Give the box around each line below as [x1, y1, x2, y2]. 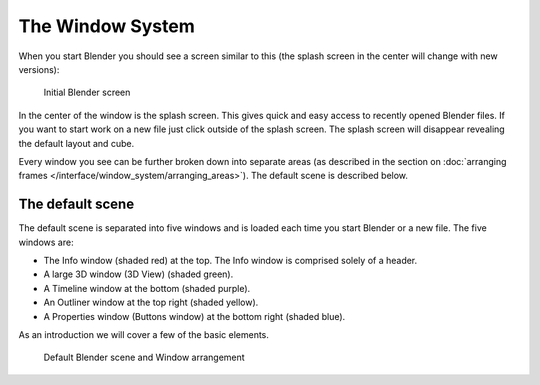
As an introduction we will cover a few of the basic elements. [18, 328, 270, 340]
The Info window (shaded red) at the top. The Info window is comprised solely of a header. [43, 254, 418, 266]
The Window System [18, 15, 195, 37]
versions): [18, 63, 60, 75]
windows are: [18, 236, 74, 248]
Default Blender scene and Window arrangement [43, 351, 245, 364]
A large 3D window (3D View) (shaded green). [43, 268, 234, 280]
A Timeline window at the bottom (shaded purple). [43, 282, 251, 294]
